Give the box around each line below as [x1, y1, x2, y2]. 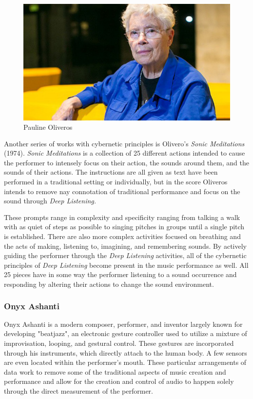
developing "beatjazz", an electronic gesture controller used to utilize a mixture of [4, 328, 247, 339]
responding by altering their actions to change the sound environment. [4, 279, 214, 289]
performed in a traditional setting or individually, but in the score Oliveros [4, 177, 228, 187]
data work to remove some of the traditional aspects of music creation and [4, 366, 226, 377]
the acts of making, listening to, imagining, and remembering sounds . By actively [4, 240, 247, 251]
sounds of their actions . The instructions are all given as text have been [4, 167, 218, 177]
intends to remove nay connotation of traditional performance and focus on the [4, 186, 240, 196]
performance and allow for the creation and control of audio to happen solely [4, 376, 234, 386]
